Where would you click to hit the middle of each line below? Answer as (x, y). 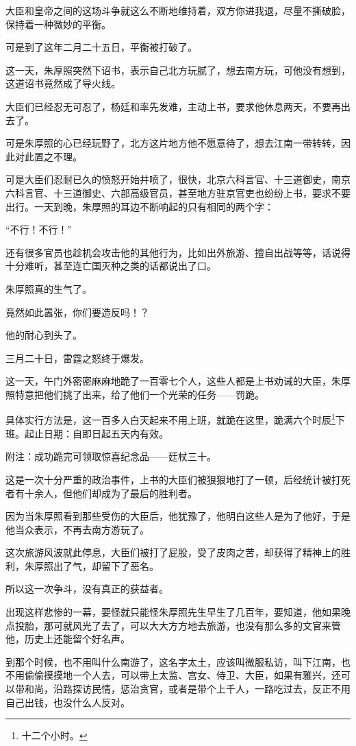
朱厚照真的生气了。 (49, 288)
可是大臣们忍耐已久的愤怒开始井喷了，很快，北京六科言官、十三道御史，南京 (178, 179)
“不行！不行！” (39, 229)
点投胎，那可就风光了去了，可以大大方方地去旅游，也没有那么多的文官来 (168, 625)
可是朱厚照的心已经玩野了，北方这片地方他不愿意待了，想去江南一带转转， (173, 143)
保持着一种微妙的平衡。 (58, 24)
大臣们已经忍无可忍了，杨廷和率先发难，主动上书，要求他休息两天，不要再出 (178, 106)
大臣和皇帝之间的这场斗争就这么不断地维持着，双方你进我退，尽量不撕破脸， (178, 10)
